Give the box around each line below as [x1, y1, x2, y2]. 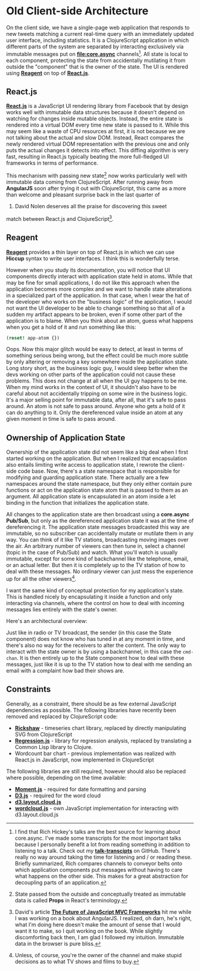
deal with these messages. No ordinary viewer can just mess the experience [6, 568, 193, 575]
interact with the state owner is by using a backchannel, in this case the [6, 648, 182, 655]
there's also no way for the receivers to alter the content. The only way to [6, 642, 186, 649]
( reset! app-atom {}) [6, 335, 60, 341]
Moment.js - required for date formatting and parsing [14, 785, 146, 793]
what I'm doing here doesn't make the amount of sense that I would [14, 921, 181, 928]
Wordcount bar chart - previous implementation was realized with [14, 750, 176, 757]
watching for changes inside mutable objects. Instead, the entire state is [6, 115, 183, 122]
